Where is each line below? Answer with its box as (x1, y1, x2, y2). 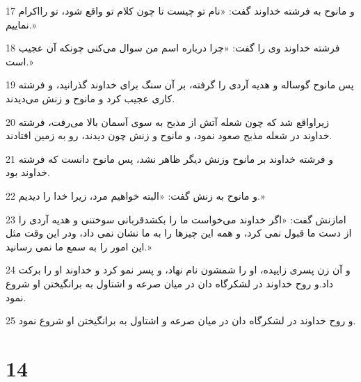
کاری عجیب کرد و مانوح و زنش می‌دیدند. (6, 90, 175, 105)
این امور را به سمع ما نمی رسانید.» (6, 239, 152, 253)
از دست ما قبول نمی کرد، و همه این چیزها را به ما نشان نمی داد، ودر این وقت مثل (6, 225, 352, 240)
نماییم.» (6, 17, 37, 31)
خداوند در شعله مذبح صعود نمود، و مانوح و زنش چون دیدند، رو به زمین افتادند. (6, 128, 332, 143)
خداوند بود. (6, 165, 50, 180)
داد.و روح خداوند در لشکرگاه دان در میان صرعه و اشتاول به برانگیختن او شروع (6, 276, 334, 290)
